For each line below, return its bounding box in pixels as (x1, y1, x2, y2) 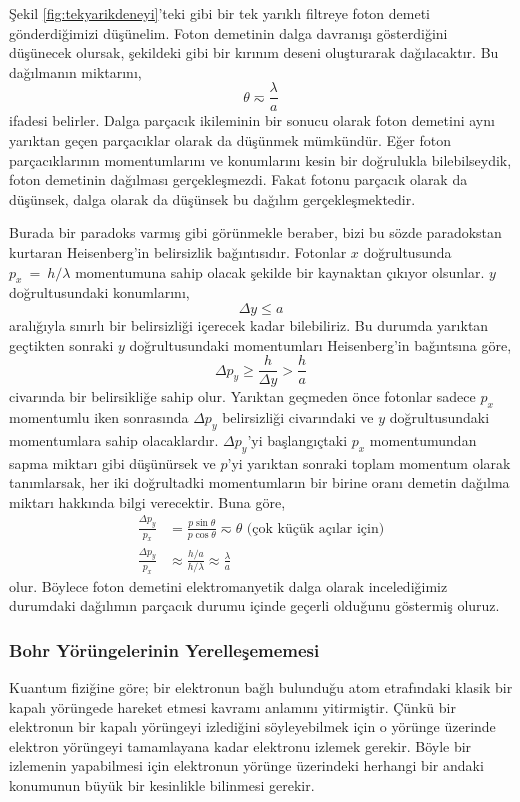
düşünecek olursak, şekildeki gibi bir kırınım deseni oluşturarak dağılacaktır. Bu (9, 42, 499, 63)
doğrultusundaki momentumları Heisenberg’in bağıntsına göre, (129, 334, 512, 355)
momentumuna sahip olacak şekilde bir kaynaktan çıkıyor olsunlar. (75, 261, 485, 282)
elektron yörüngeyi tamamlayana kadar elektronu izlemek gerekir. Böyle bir (9, 735, 472, 756)
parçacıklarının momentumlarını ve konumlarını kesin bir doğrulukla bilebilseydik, (9, 149, 512, 170)
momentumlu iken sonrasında (9, 407, 189, 428)
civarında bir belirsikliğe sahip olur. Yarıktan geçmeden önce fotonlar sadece (9, 386, 476, 407)
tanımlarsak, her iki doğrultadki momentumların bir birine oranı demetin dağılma (9, 472, 510, 493)
